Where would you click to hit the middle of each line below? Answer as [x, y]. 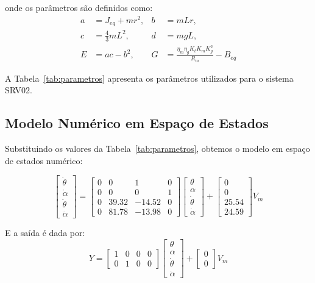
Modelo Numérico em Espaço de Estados [137, 123]
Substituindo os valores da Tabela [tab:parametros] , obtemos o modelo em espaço [157, 148]
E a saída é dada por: [45, 233]
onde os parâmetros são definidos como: [79, 7]
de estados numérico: [44, 160]
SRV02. [19, 90]
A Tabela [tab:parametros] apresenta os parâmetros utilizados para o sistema [149, 78]
